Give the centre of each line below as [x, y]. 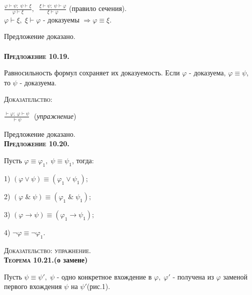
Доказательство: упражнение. [47, 250]
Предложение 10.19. [37, 56]
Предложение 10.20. [37, 144]
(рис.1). [98, 286]
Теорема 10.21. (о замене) [46, 260]
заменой [235, 276]
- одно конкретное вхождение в [104, 276]
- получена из [193, 276]
